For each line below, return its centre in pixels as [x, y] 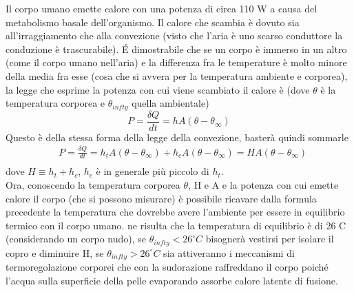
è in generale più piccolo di [153, 171]
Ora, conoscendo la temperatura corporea [93, 185]
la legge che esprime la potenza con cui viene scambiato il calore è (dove [158, 89]
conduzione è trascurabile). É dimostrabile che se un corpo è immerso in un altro [176, 49]
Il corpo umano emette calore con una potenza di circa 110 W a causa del [162, 8]
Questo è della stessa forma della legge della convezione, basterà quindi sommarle [177, 137]
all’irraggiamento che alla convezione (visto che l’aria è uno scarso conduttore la [174, 35]
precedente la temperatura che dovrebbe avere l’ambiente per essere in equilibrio [175, 212]
